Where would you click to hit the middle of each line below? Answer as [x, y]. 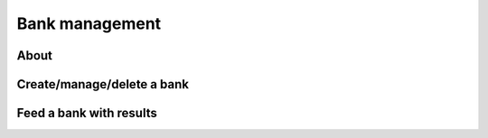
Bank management [89, 23]
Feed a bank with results [87, 113]
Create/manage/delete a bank [103, 84]
